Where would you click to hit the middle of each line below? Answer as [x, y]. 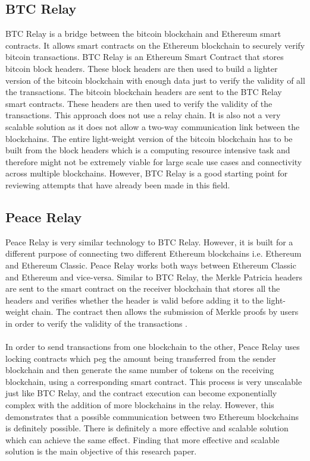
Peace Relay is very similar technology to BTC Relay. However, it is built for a [149, 241]
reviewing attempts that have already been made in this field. [118, 184]
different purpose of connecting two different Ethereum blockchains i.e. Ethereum [154, 253]
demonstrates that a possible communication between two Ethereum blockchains [152, 416]
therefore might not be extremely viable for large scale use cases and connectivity [154, 161]
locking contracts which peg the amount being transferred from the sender [141, 358]
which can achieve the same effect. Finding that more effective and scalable [143, 439]
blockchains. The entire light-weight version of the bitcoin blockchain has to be [149, 138]
